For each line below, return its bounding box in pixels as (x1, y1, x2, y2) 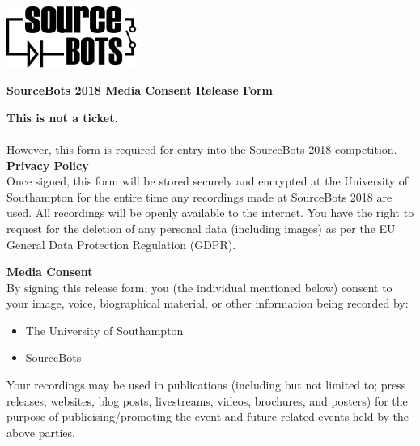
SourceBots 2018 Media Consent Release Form (6, 82, 274, 99)
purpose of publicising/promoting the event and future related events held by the (6, 408, 409, 425)
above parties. (6, 423, 75, 440)
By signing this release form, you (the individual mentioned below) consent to (6, 278, 392, 295)
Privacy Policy (6, 156, 89, 173)
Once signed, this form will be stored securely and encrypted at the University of (6, 172, 409, 189)
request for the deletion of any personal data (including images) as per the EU (6, 219, 396, 236)
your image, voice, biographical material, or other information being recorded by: (6, 295, 409, 312)
